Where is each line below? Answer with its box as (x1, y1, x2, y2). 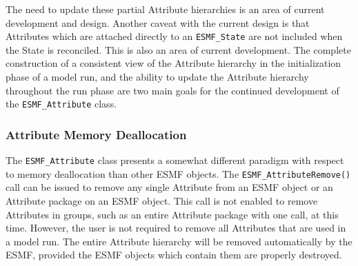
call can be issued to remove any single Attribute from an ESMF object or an (6, 180, 333, 194)
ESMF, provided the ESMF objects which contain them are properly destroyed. (6, 247, 342, 262)
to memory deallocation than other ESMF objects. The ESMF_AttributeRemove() (6, 166, 351, 181)
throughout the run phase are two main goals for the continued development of (6, 83, 339, 97)
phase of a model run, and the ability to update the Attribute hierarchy (6, 70, 309, 84)
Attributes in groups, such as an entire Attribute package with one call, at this (6, 207, 339, 221)
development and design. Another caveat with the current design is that (6, 15, 310, 30)
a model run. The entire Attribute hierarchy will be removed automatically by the (6, 234, 352, 248)
